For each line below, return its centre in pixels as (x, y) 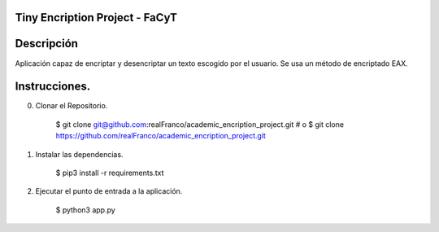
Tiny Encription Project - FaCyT (96, 18)
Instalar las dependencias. (79, 154)
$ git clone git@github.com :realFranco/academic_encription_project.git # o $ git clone (200, 124)
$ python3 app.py (85, 210)
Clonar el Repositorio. (72, 106)
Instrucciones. (53, 87)
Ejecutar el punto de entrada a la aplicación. (109, 191)
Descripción (47, 44)
